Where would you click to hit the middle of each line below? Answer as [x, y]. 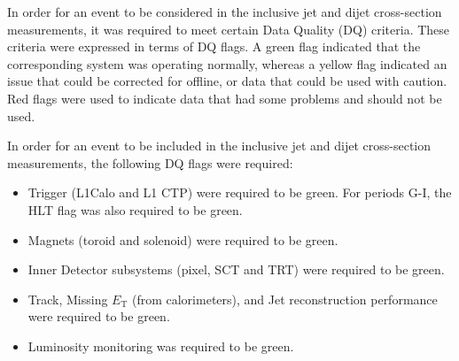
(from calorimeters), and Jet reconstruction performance [284, 299]
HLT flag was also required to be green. [135, 209]
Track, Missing [68, 299]
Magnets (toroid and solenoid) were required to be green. [183, 239]
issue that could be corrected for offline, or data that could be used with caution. [227, 81]
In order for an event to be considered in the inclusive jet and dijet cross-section [225, 12]
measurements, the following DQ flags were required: [150, 162]
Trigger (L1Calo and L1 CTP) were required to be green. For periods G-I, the [240, 192]
